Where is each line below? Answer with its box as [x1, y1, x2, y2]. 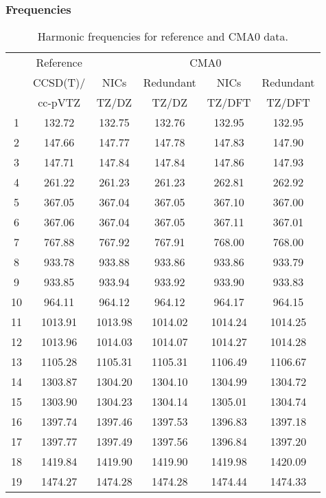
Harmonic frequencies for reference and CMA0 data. [37, 28, 288, 45]
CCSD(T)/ [33, 74, 86, 91]
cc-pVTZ [38, 94, 81, 111]
